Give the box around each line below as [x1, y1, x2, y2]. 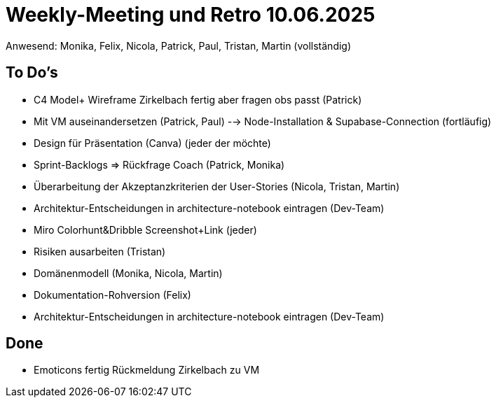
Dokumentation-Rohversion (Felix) [34, 288, 191, 301]
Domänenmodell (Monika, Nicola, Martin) [34, 267, 223, 279]
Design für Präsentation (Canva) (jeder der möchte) [34, 136, 271, 149]
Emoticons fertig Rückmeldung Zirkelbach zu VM [34, 364, 260, 376]
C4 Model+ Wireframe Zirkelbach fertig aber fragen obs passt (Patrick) [34, 93, 362, 106]
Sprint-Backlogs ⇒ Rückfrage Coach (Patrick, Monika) [34, 158, 285, 171]
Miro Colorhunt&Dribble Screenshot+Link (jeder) [34, 223, 257, 236]
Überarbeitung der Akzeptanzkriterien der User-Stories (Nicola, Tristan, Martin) [34, 180, 400, 192]
